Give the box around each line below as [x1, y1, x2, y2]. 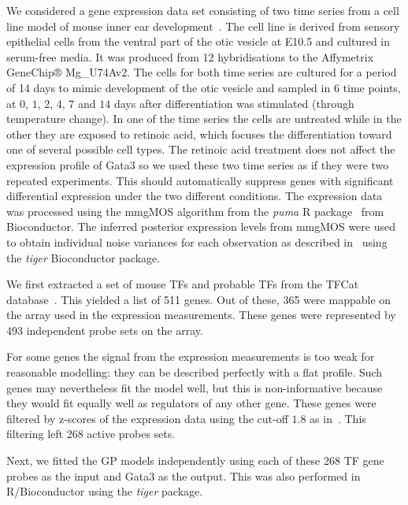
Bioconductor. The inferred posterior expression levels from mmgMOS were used [6, 218, 395, 235]
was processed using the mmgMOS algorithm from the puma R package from [6, 202, 384, 219]
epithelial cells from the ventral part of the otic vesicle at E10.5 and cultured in [6, 33, 391, 50]
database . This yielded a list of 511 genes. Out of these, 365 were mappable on [6, 291, 391, 307]
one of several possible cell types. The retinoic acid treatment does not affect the [6, 141, 395, 158]
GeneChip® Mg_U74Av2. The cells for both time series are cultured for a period [6, 64, 397, 80]
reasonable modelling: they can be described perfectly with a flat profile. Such [6, 364, 383, 381]
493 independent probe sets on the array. [6, 321, 203, 338]
